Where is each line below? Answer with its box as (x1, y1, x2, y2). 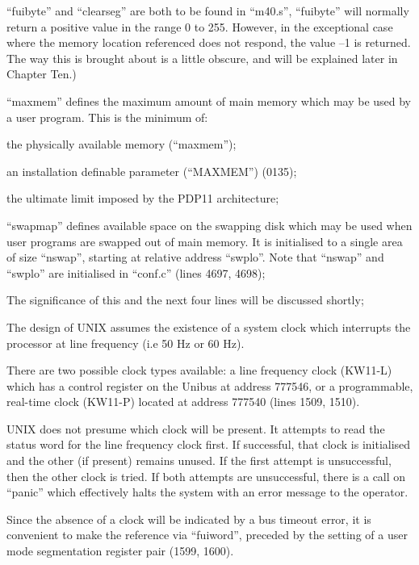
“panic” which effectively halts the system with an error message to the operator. (6, 483, 409, 500)
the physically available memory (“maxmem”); (6, 136, 237, 153)
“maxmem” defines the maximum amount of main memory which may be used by (6, 92, 412, 109)
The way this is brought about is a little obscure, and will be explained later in (6, 49, 398, 66)
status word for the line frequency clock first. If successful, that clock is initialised (6, 436, 411, 453)
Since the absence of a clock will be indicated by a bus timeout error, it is (6, 510, 371, 527)
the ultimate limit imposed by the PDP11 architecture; (6, 190, 279, 207)
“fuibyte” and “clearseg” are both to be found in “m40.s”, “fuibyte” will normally (6, 2, 409, 19)
